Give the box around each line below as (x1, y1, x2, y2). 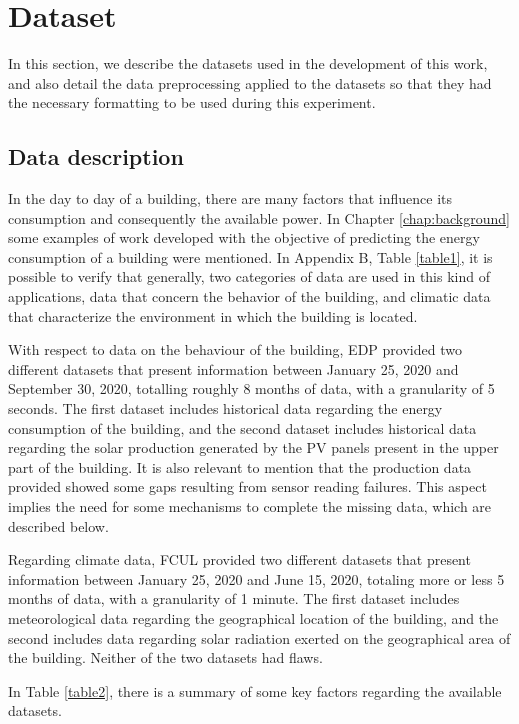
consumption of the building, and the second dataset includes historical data (8, 417, 477, 438)
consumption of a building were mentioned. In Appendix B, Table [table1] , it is (8, 246, 493, 267)
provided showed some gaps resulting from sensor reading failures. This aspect (8, 476, 487, 497)
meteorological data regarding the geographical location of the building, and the (8, 607, 499, 628)
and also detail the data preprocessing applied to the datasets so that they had (8, 72, 492, 93)
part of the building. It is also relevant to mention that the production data (8, 456, 472, 477)
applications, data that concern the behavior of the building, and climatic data (8, 286, 491, 307)
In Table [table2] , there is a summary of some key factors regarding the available (8, 680, 502, 701)
